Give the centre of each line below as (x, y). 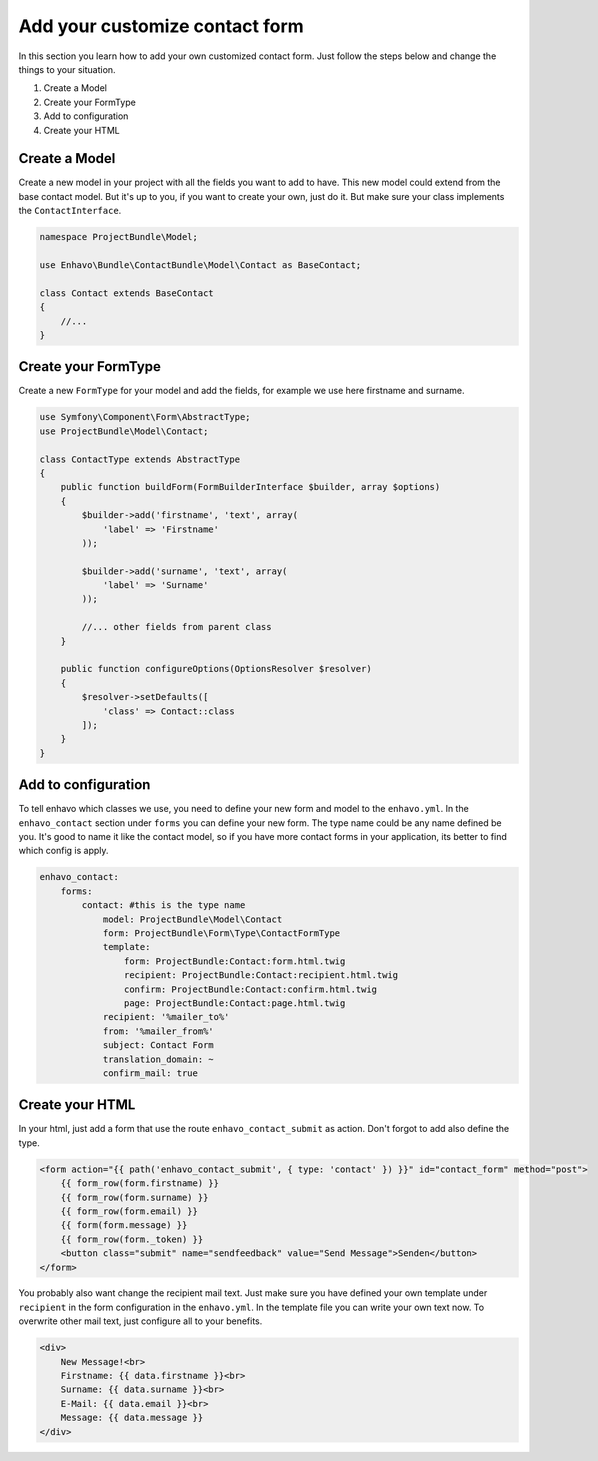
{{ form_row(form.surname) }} (134, 1197)
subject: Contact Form (158, 1045)
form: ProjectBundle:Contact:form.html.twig (234, 961)
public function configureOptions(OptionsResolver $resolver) (216, 669)
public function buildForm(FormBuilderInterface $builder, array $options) (250, 487)
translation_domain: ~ (158, 1059)
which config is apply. (63, 851)
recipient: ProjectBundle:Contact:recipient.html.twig (261, 975)
